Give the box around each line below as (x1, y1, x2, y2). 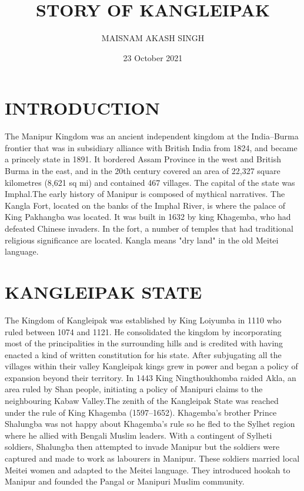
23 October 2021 (123, 51, 183, 64)
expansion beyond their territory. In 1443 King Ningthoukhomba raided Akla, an (5, 371, 296, 383)
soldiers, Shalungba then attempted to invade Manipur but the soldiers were (5, 440, 280, 453)
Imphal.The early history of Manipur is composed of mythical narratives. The (5, 188, 285, 200)
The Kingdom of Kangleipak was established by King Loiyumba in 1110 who (5, 313, 282, 326)
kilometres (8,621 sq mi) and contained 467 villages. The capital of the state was (5, 176, 295, 188)
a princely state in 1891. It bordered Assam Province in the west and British (5, 153, 281, 165)
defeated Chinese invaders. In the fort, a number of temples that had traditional (5, 222, 293, 234)
